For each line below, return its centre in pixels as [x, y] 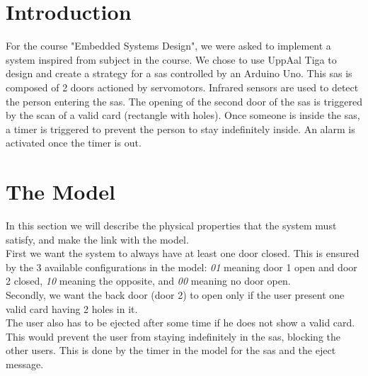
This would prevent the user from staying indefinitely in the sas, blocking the [173, 336]
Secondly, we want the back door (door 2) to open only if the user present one [175, 294]
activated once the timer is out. [74, 143]
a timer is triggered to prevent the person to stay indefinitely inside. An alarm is [180, 129]
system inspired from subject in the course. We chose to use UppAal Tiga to [171, 59]
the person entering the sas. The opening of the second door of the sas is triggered [184, 101]
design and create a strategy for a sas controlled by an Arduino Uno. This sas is [179, 73]
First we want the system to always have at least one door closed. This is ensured [183, 253]
